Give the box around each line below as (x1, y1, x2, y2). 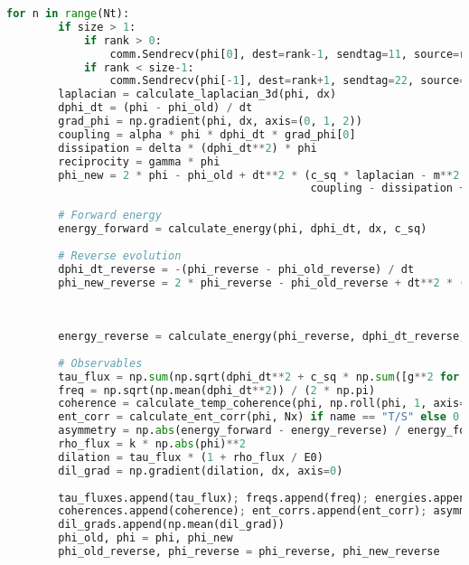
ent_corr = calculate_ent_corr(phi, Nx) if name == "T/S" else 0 (58, 410, 460, 424)
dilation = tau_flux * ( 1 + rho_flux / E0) (58, 450, 324, 464)
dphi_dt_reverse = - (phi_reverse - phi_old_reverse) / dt (58, 262, 415, 276)
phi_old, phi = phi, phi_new (58, 532, 233, 545)
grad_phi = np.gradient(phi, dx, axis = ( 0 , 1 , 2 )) (58, 115, 362, 127)
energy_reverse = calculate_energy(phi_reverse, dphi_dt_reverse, (58, 330, 466, 343)
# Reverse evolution (58, 249, 182, 262)
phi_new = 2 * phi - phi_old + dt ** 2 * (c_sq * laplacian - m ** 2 (58, 168, 460, 182)
